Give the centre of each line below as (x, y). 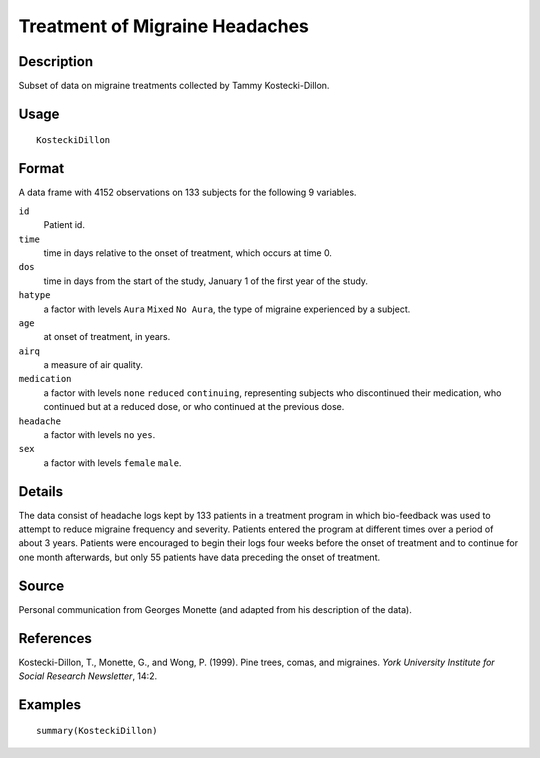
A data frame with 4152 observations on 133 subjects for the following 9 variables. (187, 192)
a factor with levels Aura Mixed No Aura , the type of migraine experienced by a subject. (227, 309)
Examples (50, 704)
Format (41, 168)
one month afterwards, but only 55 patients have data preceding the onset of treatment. (199, 557)
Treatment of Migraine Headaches (164, 26)
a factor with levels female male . (112, 462)
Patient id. (64, 225)
